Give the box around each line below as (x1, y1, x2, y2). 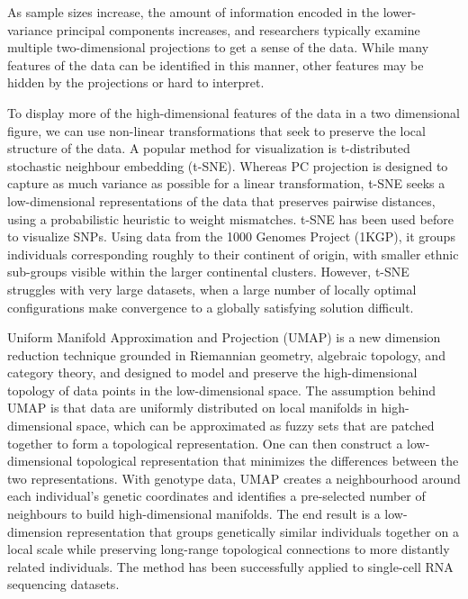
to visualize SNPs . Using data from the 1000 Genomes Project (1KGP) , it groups (7, 227, 455, 246)
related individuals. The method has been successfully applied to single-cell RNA (7, 557, 454, 576)
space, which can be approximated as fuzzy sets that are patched (76, 416, 435, 435)
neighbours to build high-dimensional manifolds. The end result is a (7, 504, 381, 523)
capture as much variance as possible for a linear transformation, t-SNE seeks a (7, 174, 445, 193)
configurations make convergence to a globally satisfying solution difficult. (7, 297, 414, 316)
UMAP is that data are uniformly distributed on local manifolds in (7, 398, 377, 417)
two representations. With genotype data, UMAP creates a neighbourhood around (7, 468, 461, 487)
